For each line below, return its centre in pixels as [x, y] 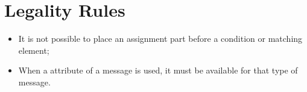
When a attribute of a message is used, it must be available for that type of [158, 70]
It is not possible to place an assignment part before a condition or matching [160, 39]
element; [34, 50]
